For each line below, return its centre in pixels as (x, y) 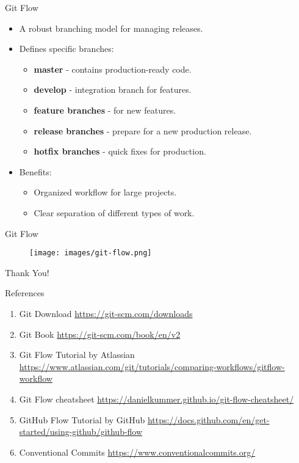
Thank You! (27, 272)
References (25, 293)
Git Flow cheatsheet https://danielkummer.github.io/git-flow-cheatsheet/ (157, 399)
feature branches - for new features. (105, 110)
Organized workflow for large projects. (105, 192)
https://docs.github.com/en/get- (208, 419)
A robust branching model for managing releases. (111, 28)
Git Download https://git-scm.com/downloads (106, 313)
